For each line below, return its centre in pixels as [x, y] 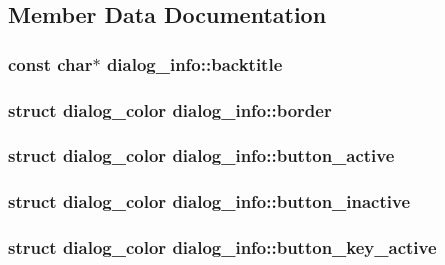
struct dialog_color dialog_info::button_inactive [209, 201]
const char [50, 63]
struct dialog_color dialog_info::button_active [201, 155]
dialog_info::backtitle [194, 63]
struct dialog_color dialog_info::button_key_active [222, 247]
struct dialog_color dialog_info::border [170, 109]
